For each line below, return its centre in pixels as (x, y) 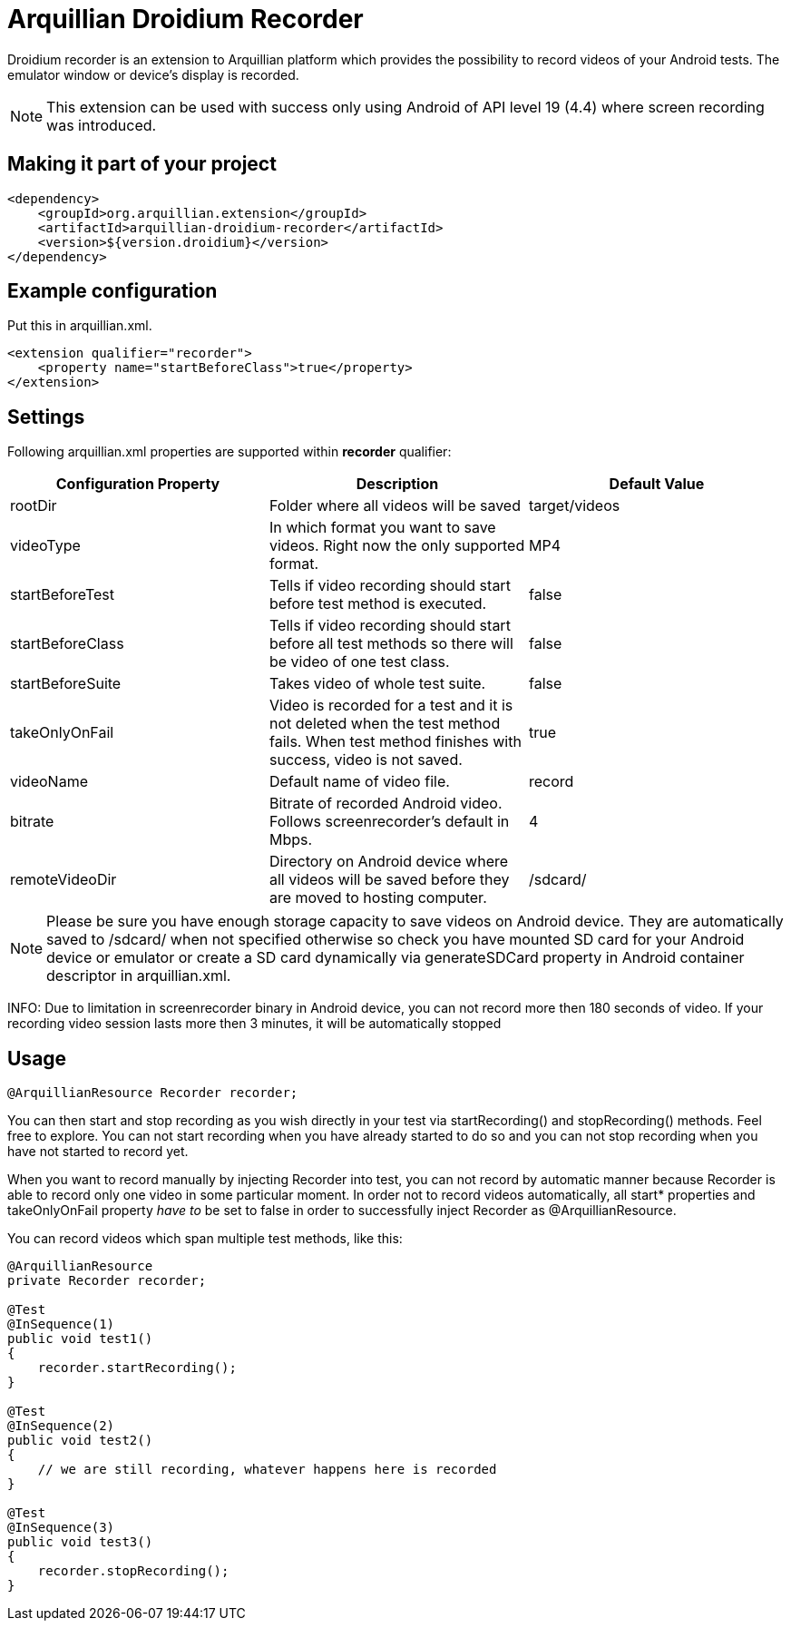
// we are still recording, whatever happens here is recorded (267, 1470)
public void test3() (80, 1542)
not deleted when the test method (385, 724)
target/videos (574, 506)
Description (397, 484)
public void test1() (80, 1339)
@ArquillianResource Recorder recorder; (153, 1093)
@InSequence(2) (61, 1426)
